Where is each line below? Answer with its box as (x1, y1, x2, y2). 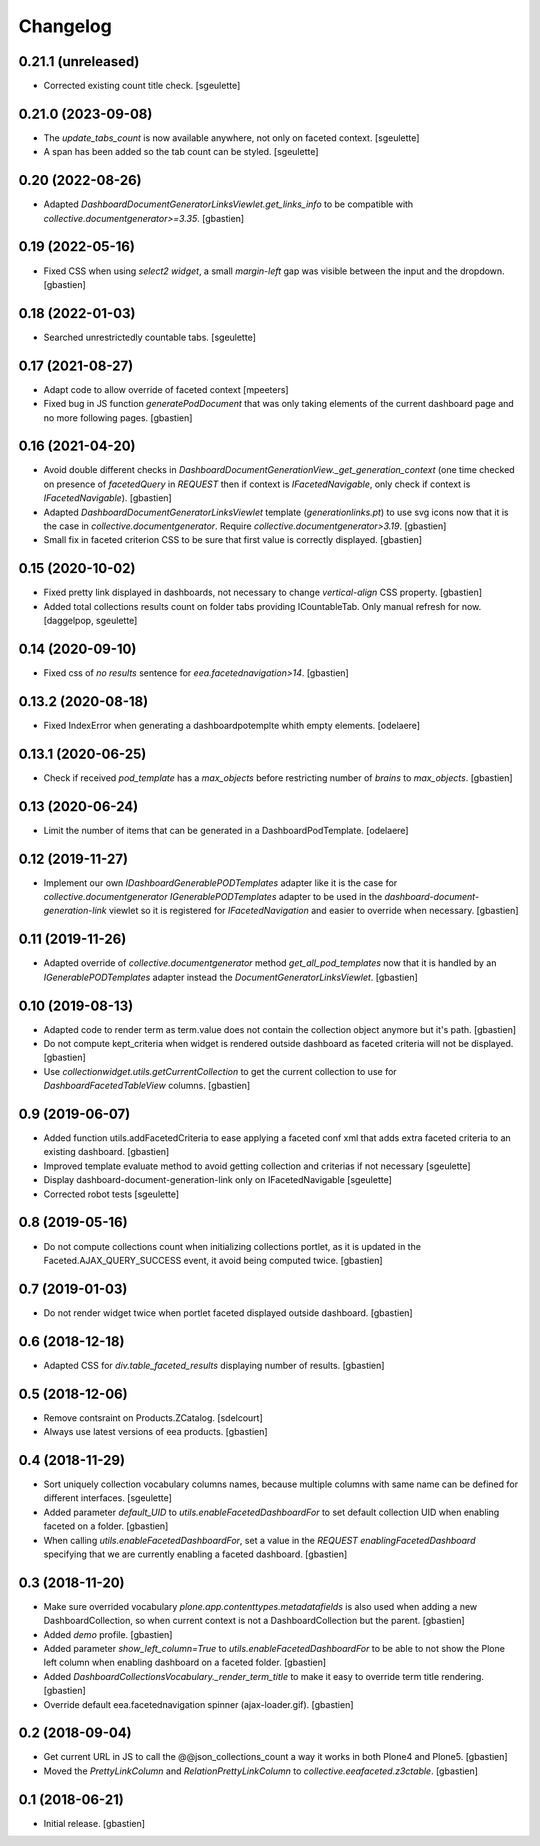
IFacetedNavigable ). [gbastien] (43, 492, 172, 504)
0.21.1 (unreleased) (18, 53, 140, 70)
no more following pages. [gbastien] (43, 411, 193, 424)
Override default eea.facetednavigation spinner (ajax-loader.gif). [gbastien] (43, 1698, 354, 1710)
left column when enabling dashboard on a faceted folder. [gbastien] (43, 1656, 327, 1669)
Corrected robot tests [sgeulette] (43, 1188, 180, 1200)
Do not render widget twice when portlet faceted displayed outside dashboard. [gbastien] (43, 1306, 414, 1319)
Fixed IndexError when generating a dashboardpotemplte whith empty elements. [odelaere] (43, 719, 420, 731)
